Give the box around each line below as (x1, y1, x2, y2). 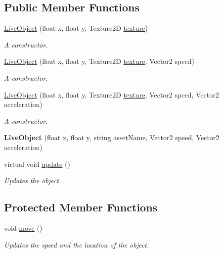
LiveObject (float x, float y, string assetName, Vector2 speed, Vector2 (4, 132, 220, 143)
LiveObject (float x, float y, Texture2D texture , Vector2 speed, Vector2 (4, 89, 219, 100)
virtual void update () (4, 158, 70, 169)
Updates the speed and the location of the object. (4, 239, 149, 250)
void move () (4, 222, 43, 233)
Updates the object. (4, 175, 61, 186)
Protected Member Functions (4, 200, 158, 215)
